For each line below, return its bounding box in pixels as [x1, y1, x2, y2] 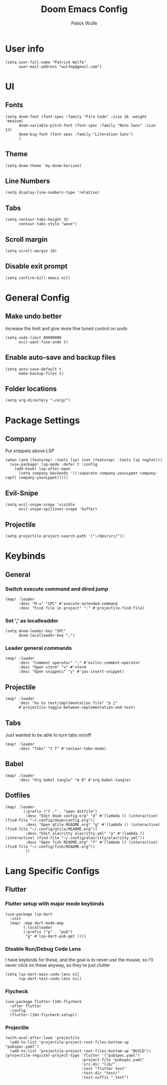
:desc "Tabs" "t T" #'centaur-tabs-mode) [18, 746, 107, 752]
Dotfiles [5, 791, 31, 800]
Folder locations [5, 384, 57, 393]
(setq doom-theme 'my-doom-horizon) [5, 163, 82, 168]
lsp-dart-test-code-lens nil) [18, 976, 82, 981]
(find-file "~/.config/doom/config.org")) [5, 817, 95, 823]
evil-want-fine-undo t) [18, 340, 69, 345]
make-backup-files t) [18, 371, 64, 376]
